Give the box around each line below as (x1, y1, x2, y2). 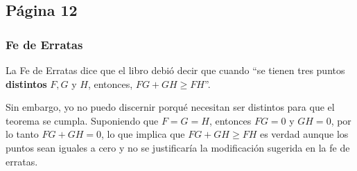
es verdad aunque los (259, 127, 349, 141)
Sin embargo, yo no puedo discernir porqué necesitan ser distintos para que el (6, 100, 335, 114)
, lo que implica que (101, 127, 185, 141)
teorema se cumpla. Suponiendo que (6, 113, 159, 127)
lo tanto (6, 127, 39, 141)
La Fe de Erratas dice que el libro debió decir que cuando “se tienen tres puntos (6, 63, 345, 77)
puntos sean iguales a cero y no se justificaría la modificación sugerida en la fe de (6, 140, 350, 154)
